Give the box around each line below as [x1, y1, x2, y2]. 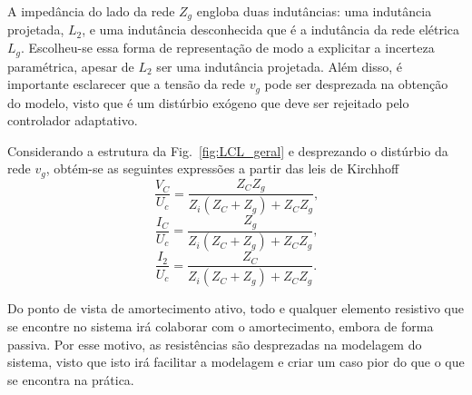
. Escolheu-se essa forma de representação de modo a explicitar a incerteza [21, 38, 435, 57]
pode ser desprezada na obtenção [264, 74, 448, 94]
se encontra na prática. [7, 370, 134, 389]
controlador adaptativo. [7, 111, 138, 130]
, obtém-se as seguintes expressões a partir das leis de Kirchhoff [45, 159, 399, 178]
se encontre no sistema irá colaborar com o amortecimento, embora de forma [7, 316, 434, 335]
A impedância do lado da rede [7, 2, 175, 20]
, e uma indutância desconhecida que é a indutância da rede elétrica [82, 20, 460, 39]
